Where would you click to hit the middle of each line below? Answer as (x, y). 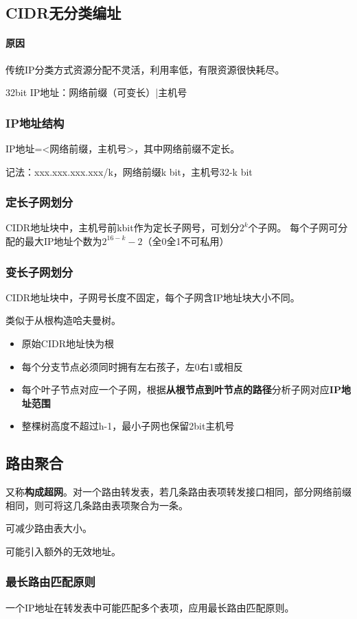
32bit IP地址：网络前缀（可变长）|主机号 (96, 92)
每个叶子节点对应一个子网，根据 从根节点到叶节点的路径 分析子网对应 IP (181, 389)
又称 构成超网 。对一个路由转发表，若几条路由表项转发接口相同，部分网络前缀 (178, 492)
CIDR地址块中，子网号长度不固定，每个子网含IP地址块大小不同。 (153, 297)
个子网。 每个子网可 (293, 227)
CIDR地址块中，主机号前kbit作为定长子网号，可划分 (123, 227)
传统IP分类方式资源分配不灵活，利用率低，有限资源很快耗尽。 (145, 69)
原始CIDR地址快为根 (68, 343)
